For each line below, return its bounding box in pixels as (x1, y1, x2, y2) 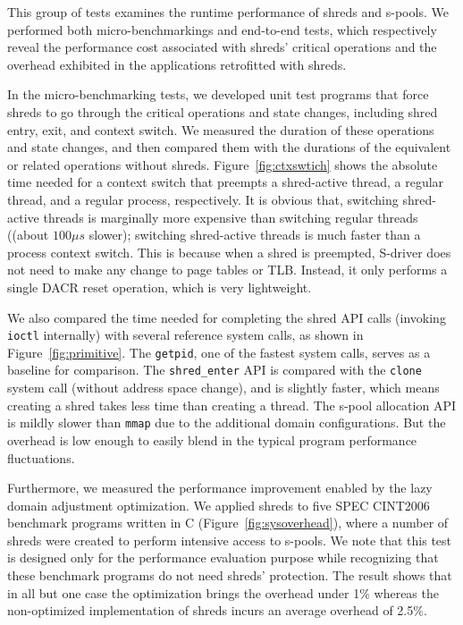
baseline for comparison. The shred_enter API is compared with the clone (7, 360, 422, 379)
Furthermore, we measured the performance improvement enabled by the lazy (7, 478, 433, 497)
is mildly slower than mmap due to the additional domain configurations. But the (7, 413, 446, 432)
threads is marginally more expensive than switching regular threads (43, 207, 418, 226)
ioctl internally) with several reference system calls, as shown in (7, 325, 364, 344)
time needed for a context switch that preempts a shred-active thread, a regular (7, 173, 444, 191)
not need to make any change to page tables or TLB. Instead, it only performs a (7, 260, 448, 279)
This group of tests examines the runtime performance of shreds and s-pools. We (7, 3, 449, 21)
